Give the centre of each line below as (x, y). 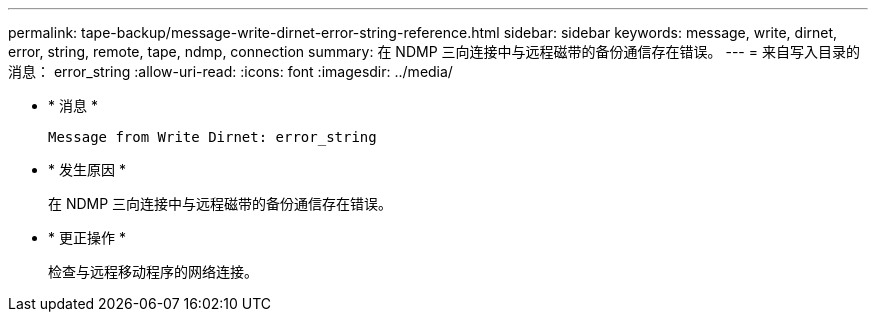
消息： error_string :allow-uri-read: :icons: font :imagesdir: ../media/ (230, 71)
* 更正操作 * (87, 237)
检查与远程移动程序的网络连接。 (153, 271)
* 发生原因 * (87, 169)
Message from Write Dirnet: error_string (212, 137)
